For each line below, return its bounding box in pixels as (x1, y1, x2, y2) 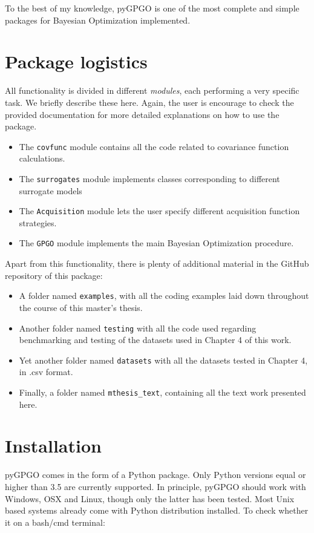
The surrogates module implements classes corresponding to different (19, 172, 280, 185)
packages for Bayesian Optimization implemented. (5, 13, 191, 26)
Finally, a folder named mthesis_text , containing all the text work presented (19, 386, 306, 399)
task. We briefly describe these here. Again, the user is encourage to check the (5, 96, 294, 108)
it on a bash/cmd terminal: (5, 515, 105, 528)
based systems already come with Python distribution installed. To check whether (5, 504, 309, 517)
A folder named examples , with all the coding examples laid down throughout (19, 289, 309, 302)
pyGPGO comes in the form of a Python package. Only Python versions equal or (5, 468, 306, 481)
